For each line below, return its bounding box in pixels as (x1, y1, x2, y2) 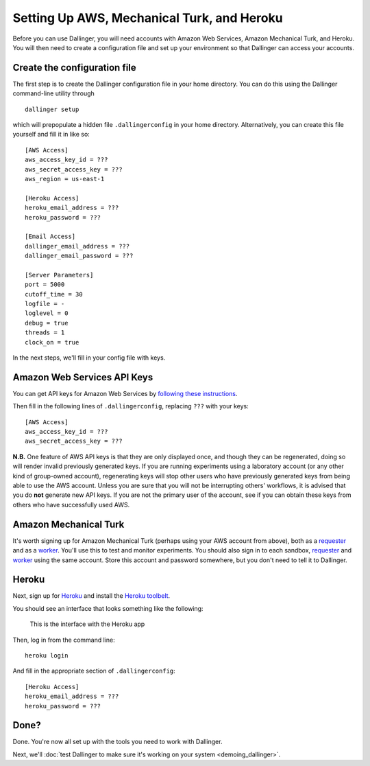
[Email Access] (25, 233, 76, 240)
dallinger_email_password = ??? (25, 252, 134, 260)
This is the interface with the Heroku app (29, 620, 145, 628)
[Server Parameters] (25, 271, 94, 279)
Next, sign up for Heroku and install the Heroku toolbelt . (12, 592, 171, 600)
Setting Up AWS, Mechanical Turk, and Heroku (12, 10, 284, 25)
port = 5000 (25, 281, 65, 288)
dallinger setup (25, 105, 79, 113)
